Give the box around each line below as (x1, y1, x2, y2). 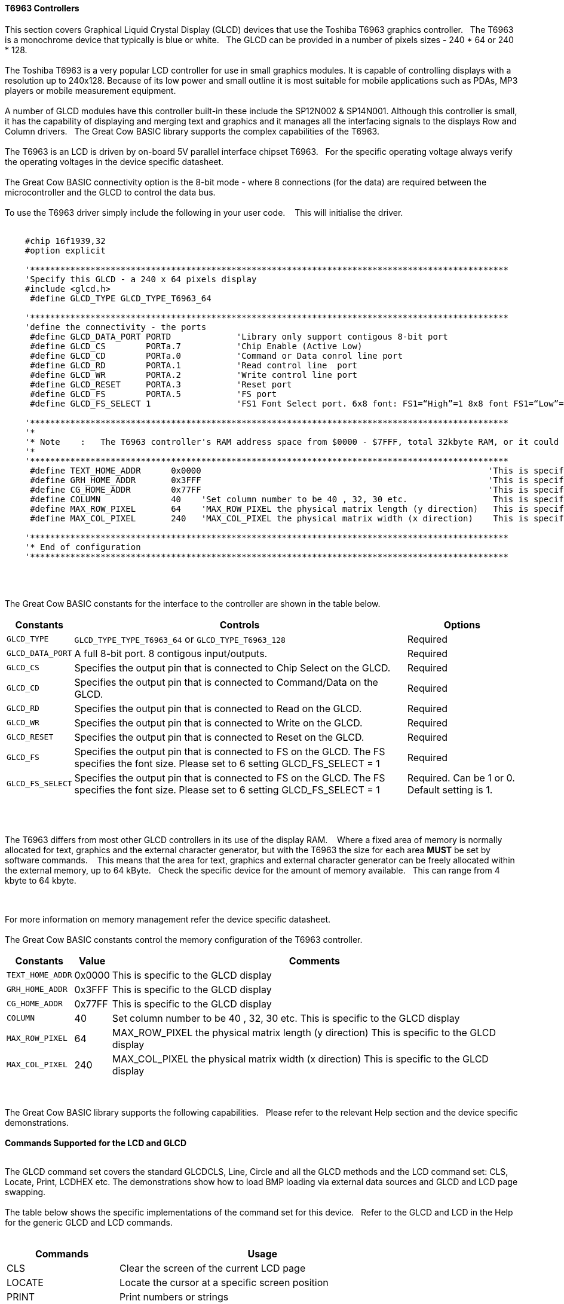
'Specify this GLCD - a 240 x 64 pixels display (24, 274, 257, 284)
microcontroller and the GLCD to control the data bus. (5, 187, 216, 197)
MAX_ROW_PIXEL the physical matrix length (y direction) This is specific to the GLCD (112, 1026, 496, 1039)
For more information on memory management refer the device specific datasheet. (5, 914, 331, 924)
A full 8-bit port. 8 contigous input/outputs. (74, 647, 268, 659)
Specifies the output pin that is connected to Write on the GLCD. (74, 716, 363, 729)
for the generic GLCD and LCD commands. (5, 1217, 173, 1227)
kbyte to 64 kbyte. (5, 875, 76, 885)
